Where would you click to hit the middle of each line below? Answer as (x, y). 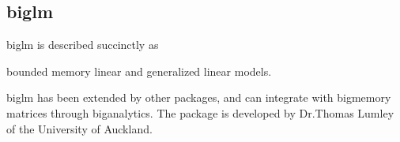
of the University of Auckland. (79, 128)
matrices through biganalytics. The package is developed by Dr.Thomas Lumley (200, 112)
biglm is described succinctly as (83, 45)
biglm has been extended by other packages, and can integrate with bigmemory (199, 97)
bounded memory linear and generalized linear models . (139, 71)
